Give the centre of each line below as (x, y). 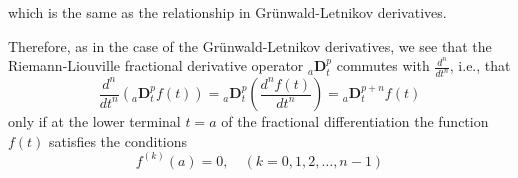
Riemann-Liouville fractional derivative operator (156, 65)
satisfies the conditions (118, 140)
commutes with (383, 65)
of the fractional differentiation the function (355, 121)
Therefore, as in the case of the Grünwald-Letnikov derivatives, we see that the (250, 45)
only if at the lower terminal (94, 121)
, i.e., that (480, 65)
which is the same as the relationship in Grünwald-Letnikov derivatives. (227, 12)
